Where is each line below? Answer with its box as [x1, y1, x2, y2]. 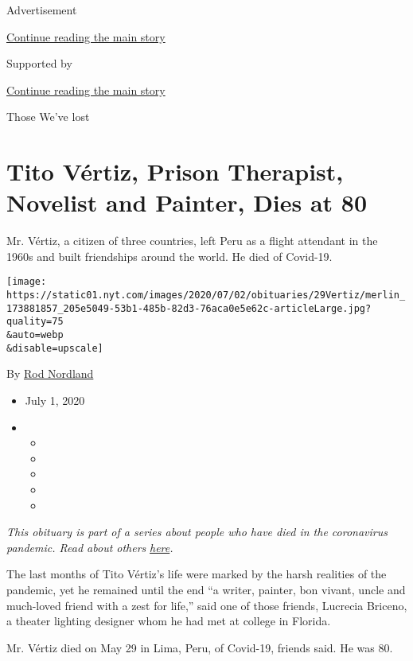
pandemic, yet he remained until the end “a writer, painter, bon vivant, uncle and [6, 581, 406, 597]
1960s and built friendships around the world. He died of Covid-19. [6, 247, 333, 264]
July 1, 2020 [25, 392, 85, 408]
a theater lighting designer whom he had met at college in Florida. [6, 612, 331, 629]
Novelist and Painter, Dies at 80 [6, 186, 368, 219]
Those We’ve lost [6, 108, 90, 125]
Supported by [6, 55, 72, 72]
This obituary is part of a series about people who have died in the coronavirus [6, 523, 388, 540]
